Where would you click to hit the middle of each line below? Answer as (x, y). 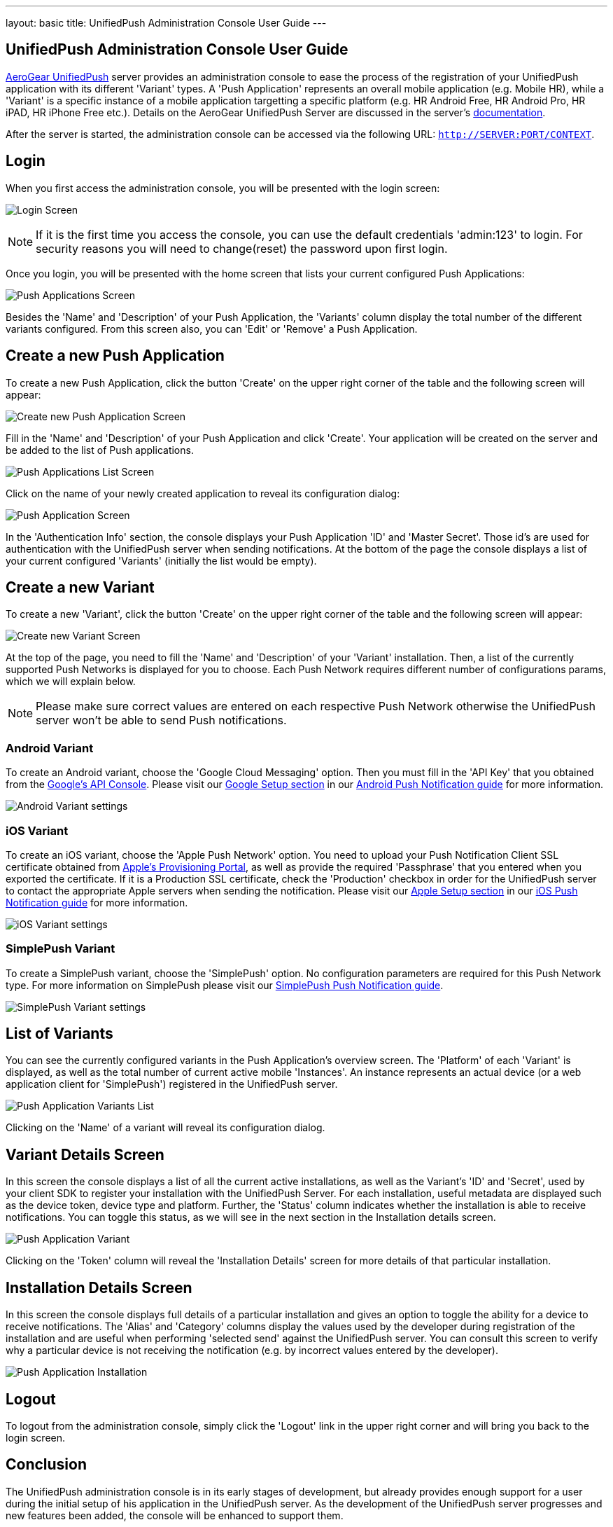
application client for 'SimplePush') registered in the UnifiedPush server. (172, 1084)
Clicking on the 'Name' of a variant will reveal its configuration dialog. (165, 1128)
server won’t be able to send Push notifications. (161, 720)
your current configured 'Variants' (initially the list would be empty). (161, 560)
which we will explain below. (71, 682)
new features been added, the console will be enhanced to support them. (175, 1515)
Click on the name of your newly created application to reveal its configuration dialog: (203, 493)
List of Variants (59, 1034)
